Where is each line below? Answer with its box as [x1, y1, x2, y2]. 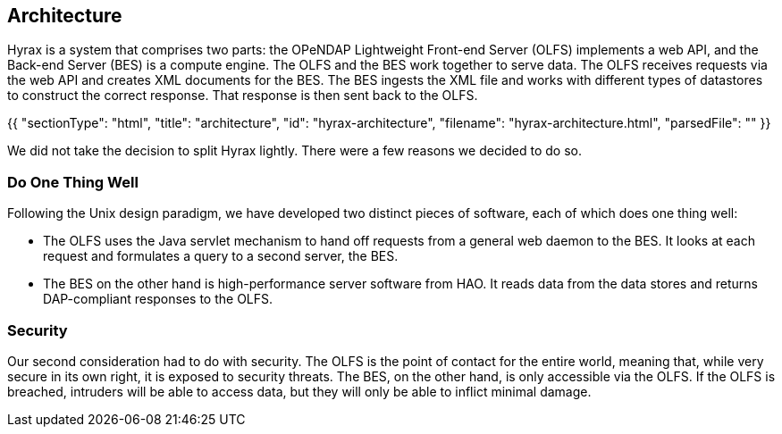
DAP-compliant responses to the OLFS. [43, 291, 273, 307]
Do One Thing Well [7, 172, 139, 191]
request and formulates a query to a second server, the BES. [43, 248, 399, 264]
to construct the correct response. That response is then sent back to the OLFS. [7, 88, 478, 104]
